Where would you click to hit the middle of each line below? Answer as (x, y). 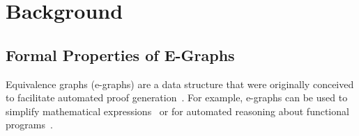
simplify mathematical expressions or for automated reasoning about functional (177, 111)
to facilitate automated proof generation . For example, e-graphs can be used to (177, 97)
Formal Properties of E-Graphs (120, 54)
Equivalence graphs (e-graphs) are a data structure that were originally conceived (180, 84)
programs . (29, 125)
